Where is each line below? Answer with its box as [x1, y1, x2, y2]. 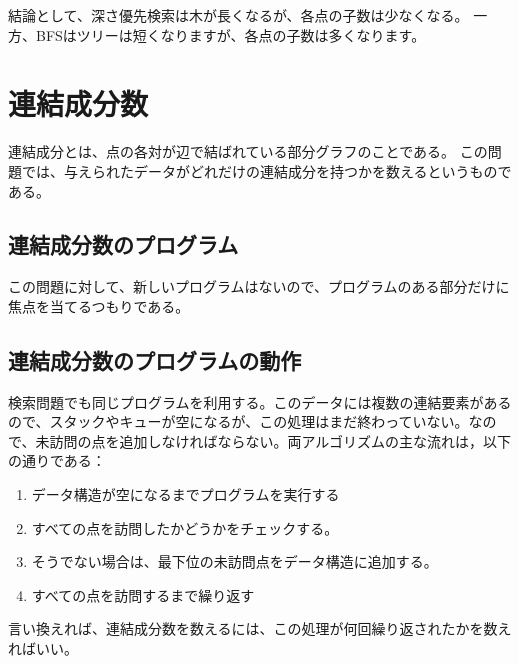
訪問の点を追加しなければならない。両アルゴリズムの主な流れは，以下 [49, 430, 512, 451]
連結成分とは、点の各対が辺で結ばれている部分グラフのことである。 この [8, 141, 488, 162]
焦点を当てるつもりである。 [8, 295, 190, 316]
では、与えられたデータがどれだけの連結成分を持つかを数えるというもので [21, 160, 512, 181]
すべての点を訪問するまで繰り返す [31, 584, 255, 605]
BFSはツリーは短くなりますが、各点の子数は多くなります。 [35, 24, 426, 45]
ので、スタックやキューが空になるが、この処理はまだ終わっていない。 [8, 411, 469, 432]
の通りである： [8, 450, 106, 471]
